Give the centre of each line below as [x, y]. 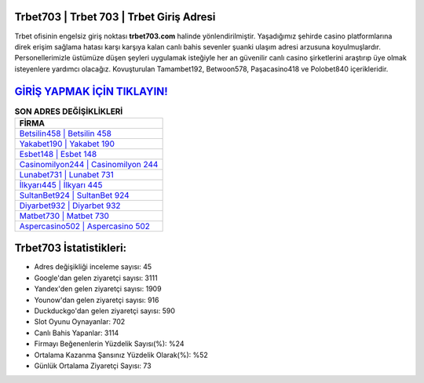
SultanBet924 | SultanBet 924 [74, 195]
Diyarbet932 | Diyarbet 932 [70, 206]
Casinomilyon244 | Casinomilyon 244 [89, 164]
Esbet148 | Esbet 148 [58, 154]
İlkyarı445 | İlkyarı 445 [61, 184]
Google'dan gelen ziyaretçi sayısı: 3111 [96, 278]
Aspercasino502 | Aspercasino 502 [85, 226]
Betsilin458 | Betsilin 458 [65, 133]
